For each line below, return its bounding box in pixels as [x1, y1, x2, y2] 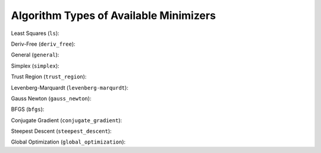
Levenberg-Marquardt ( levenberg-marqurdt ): [11, 84, 129, 91]
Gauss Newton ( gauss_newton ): [11, 95, 92, 102]
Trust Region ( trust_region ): [11, 73, 87, 80]
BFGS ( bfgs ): [11, 106, 45, 113]
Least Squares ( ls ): [11, 30, 59, 37]
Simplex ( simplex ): [11, 62, 59, 69]
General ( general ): [11, 51, 59, 59]
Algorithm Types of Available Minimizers [11, 9, 216, 22]
